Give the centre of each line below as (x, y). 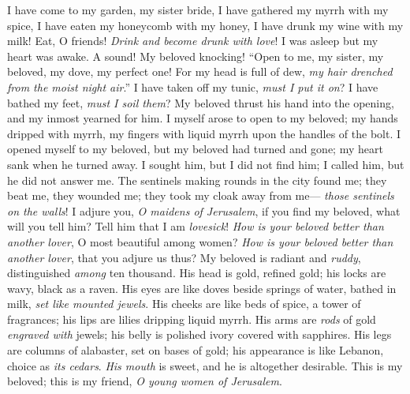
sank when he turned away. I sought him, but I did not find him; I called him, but (206, 164)
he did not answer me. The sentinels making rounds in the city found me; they (197, 180)
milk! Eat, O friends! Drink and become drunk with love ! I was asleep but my (193, 41)
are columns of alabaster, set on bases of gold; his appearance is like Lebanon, (196, 350)
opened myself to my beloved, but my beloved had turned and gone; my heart (195, 149)
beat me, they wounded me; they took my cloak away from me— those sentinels (201, 195)
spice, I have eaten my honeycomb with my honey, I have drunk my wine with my (205, 25)
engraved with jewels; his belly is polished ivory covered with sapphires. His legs (199, 334)
